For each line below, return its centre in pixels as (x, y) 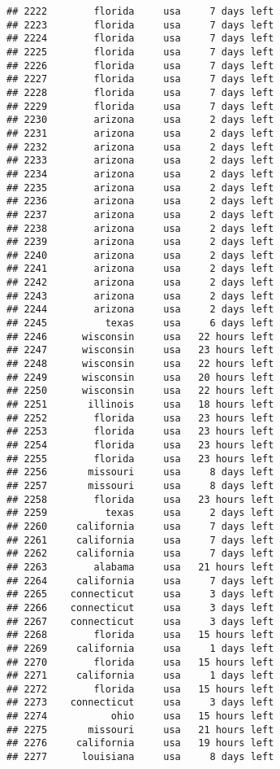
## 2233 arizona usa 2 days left (140, 161)
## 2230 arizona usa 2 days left (140, 120)
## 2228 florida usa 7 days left (140, 92)
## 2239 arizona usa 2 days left (140, 242)
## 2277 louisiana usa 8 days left (140, 757)
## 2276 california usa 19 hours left (140, 743)
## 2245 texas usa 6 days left (140, 323)
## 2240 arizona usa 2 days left (140, 255)
